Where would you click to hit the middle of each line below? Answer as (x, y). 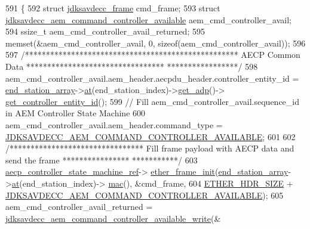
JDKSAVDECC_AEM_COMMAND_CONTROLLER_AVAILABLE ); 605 (145, 195)
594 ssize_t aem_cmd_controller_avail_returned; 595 (105, 31)
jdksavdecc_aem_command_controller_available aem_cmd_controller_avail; (148, 19)
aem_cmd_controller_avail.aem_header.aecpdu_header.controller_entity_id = (152, 78)
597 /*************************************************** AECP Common (153, 55)
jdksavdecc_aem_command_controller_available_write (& (113, 218)
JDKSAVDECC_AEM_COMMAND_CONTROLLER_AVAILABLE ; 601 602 (151, 136)
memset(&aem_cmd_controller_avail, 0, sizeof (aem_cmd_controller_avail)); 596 (156, 43)
